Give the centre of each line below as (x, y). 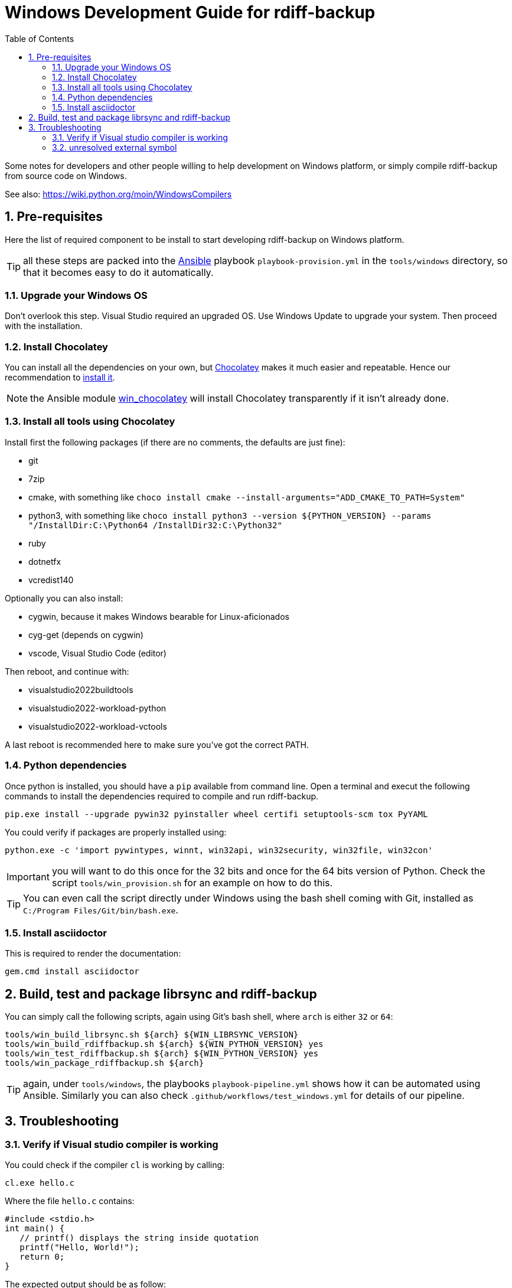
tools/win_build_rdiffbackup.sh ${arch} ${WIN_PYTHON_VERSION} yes (164, 1044)
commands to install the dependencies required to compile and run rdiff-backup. (162, 796)
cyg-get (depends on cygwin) (86, 635)
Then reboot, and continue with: (67, 671)
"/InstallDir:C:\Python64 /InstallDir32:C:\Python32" (155, 525)
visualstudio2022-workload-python (97, 708)
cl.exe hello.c (40, 1183)
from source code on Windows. (66, 175)
